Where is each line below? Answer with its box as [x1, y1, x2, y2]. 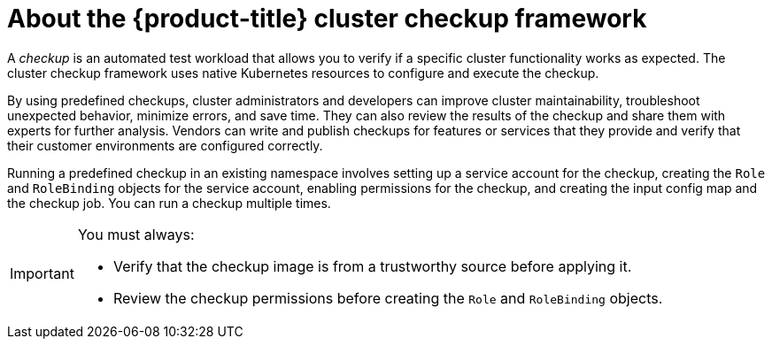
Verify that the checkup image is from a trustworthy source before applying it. [112, 257, 632, 275]
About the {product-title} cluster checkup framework [7, 4, 647, 34]
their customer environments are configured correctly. [7, 137, 323, 153]
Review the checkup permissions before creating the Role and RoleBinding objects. [112, 288, 663, 307]
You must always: [77, 225, 195, 243]
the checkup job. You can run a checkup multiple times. [7, 195, 331, 211]
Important [10, 264, 74, 282]
